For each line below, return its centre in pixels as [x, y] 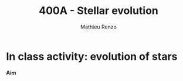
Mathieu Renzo [99, 27]
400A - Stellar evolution [99, 11]
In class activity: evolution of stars [92, 56]
